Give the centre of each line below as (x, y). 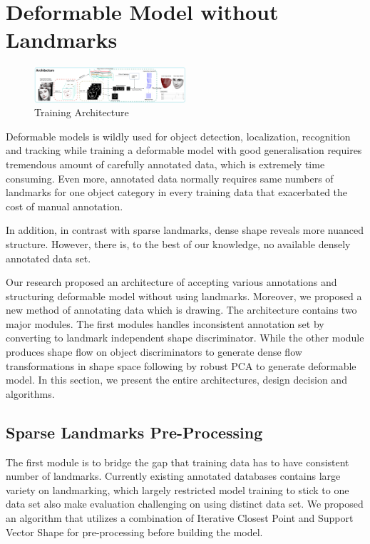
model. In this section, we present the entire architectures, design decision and (176, 380)
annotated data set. (48, 258)
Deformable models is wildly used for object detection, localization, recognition (178, 136)
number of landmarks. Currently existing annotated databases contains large (173, 476)
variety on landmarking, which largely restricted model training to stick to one (178, 489)
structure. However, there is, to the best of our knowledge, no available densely (178, 243)
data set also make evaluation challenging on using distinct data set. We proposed (185, 504)
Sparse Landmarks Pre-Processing (134, 432)
